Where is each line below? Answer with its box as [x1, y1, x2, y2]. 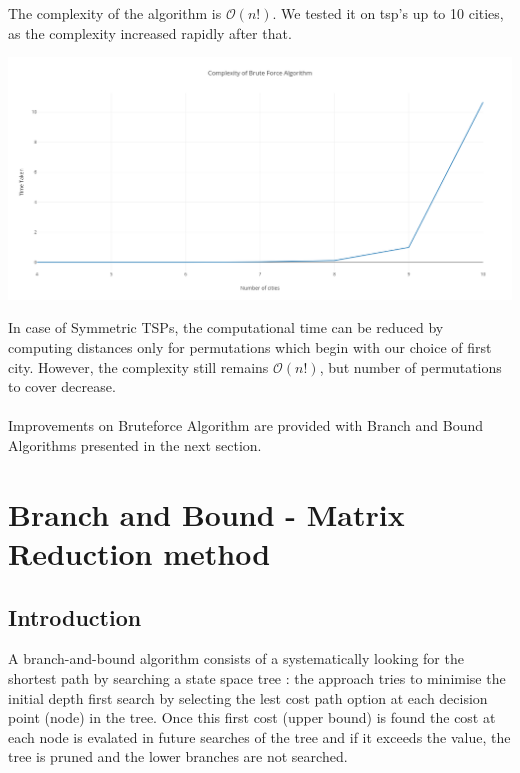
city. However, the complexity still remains [8, 356, 269, 377]
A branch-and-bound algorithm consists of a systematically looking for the [8, 648, 464, 669]
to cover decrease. [8, 376, 116, 397]
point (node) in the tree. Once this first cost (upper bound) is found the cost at [8, 707, 496, 728]
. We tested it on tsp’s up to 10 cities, [272, 3, 504, 23]
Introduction [8, 601, 142, 632]
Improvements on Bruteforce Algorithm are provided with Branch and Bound [8, 415, 484, 436]
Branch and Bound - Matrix [8, 493, 405, 534]
